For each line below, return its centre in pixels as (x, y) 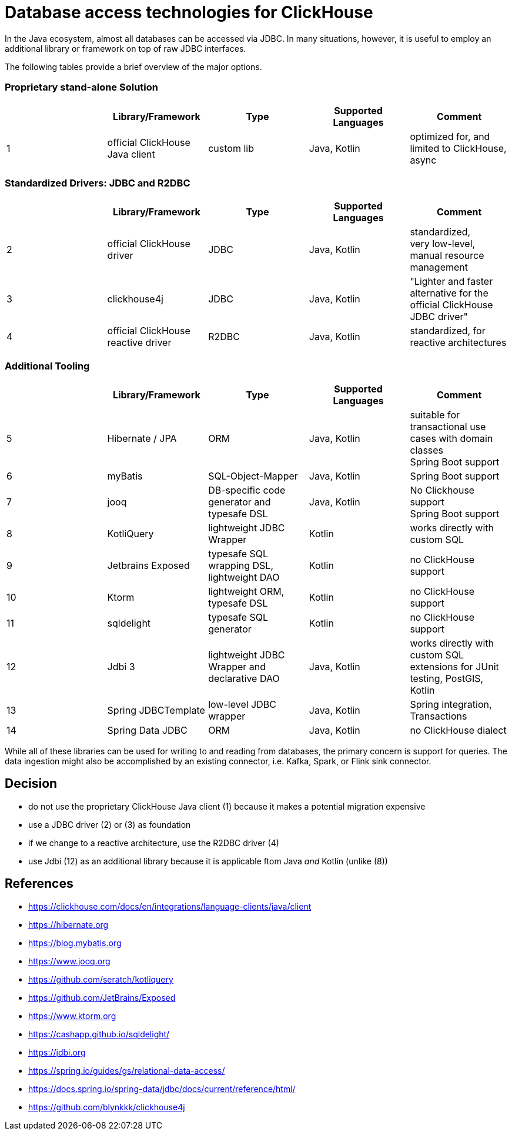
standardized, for (448, 331)
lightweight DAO (244, 577)
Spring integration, (451, 704)
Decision (31, 784)
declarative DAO (244, 678)
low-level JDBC (242, 704)
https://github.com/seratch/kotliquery (101, 979)
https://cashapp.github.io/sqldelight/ (99, 1034)
